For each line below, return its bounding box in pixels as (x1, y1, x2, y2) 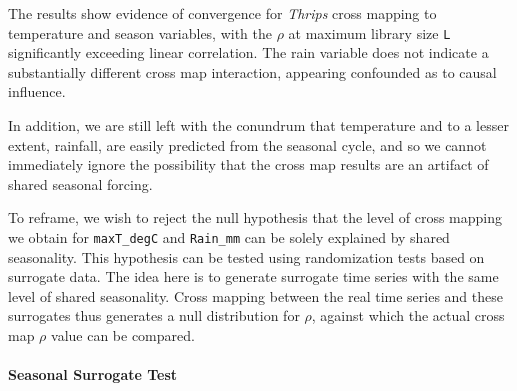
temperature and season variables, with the (8, 22, 273, 43)
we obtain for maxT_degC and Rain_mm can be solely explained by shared (8, 227, 450, 247)
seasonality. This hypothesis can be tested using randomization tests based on (8, 246, 485, 267)
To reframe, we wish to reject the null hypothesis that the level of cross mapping (8, 207, 503, 228)
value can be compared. (51, 325, 195, 346)
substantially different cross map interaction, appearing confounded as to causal (8, 61, 497, 82)
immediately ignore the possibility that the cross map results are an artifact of (8, 154, 489, 175)
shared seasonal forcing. (8, 173, 153, 194)
